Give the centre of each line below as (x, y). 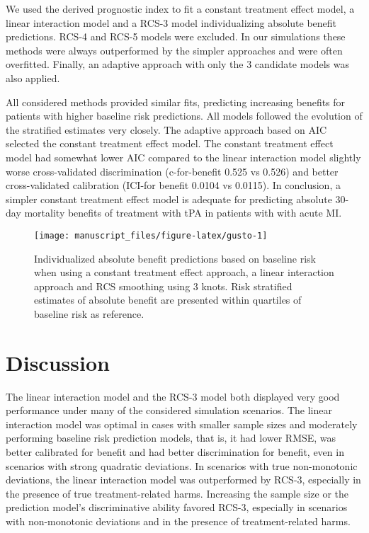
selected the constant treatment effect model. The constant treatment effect (170, 143)
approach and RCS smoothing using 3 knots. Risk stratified (163, 286)
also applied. (33, 78)
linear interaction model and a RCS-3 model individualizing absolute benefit (171, 22)
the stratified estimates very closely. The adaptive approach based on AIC (166, 129)
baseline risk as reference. (89, 313)
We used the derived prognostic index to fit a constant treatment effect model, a (180, 8)
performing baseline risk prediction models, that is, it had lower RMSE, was (171, 438)
